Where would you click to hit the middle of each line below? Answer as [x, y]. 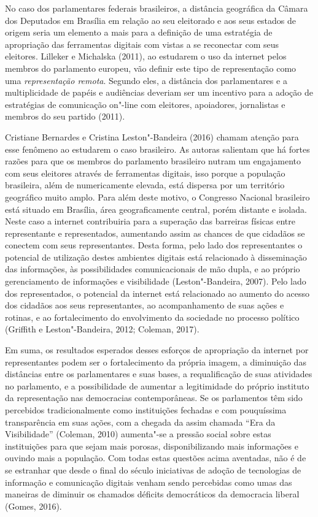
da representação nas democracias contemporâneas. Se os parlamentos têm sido [154, 398]
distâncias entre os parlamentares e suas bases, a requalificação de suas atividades [159, 374]
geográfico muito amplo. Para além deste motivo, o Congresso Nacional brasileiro [157, 197]
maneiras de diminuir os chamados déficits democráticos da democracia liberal [152, 494]
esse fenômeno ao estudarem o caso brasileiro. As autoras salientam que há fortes [157, 149]
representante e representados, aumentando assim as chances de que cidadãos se [155, 233]
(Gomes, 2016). [33, 506]
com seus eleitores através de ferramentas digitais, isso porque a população [145, 173]
